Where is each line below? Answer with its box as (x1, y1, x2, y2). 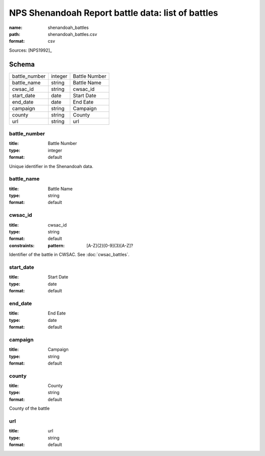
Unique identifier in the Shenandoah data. (9, 163, 93, 169)
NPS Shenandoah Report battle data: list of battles (9, 7, 218, 18)
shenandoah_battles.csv (48, 31, 98, 37)
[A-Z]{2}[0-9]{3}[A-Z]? (86, 242, 133, 248)
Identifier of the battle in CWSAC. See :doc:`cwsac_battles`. (9, 252, 130, 257)
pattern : (48, 242, 65, 248)
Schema (9, 60, 35, 68)
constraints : (9, 242, 35, 248)
